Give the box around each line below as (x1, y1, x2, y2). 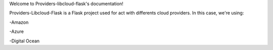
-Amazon (9, 19, 29, 25)
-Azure (9, 28, 24, 35)
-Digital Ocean (9, 38, 40, 44)
